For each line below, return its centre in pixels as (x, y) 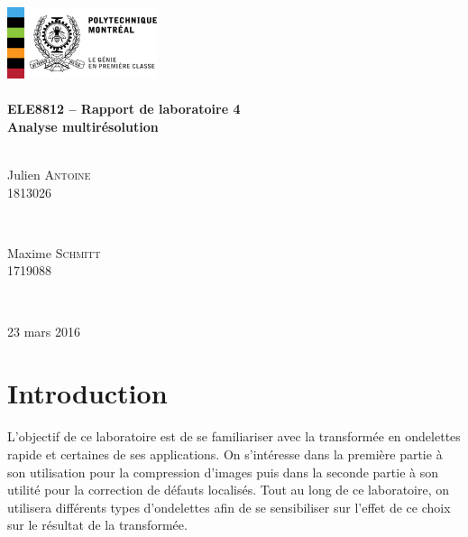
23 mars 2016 (44, 331)
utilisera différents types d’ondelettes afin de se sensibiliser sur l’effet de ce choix (229, 507)
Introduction (87, 393)
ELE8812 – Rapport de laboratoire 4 (124, 109)
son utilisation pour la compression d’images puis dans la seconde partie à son (223, 472)
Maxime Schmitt (54, 252)
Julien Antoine (49, 175)
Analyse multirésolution (83, 126)
